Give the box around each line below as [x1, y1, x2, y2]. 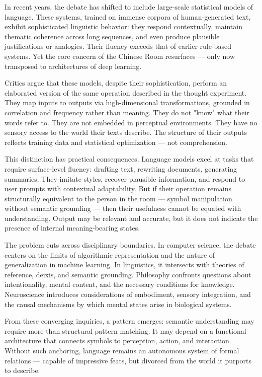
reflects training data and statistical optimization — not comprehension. [5, 136, 228, 147]
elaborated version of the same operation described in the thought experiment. [5, 87, 247, 98]
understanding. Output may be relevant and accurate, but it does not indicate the [5, 212, 258, 223]
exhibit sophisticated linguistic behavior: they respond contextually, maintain [5, 21, 242, 32]
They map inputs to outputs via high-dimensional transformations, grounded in [5, 97, 250, 108]
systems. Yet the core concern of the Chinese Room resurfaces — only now [5, 50, 235, 61]
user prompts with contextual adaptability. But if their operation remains [5, 183, 232, 194]
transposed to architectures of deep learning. [5, 60, 142, 71]
